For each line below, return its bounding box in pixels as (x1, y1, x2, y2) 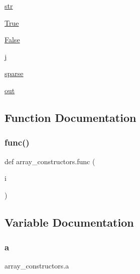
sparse (5, 68, 24, 79)
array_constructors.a (5, 260, 69, 271)
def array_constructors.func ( (5, 156, 95, 166)
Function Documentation (5, 109, 136, 125)
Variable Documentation (5, 214, 134, 230)
